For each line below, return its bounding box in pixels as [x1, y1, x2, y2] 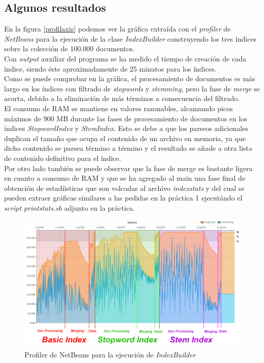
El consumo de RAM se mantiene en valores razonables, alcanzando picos [4, 103, 233, 113]
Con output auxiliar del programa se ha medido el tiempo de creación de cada [4, 53, 246, 63]
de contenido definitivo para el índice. [4, 152, 121, 163]
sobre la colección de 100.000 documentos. [4, 43, 135, 54]
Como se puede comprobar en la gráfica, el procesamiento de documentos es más [4, 73, 255, 84]
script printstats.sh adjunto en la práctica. [4, 202, 135, 213]
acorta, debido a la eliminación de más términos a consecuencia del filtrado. [4, 93, 240, 104]
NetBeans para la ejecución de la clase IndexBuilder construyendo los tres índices [4, 33, 257, 44]
